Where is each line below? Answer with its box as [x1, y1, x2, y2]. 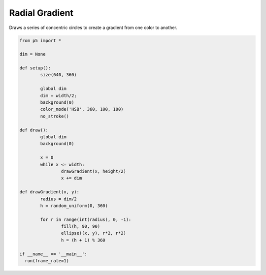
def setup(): [19, 65, 51, 71]
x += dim [61, 175, 82, 181]
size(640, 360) [40, 72, 77, 78]
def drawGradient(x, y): [19, 189, 80, 195]
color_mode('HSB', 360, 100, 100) [40, 106, 124, 112]
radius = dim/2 [40, 196, 77, 202]
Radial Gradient [9, 7, 74, 18]
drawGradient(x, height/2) [61, 168, 127, 174]
